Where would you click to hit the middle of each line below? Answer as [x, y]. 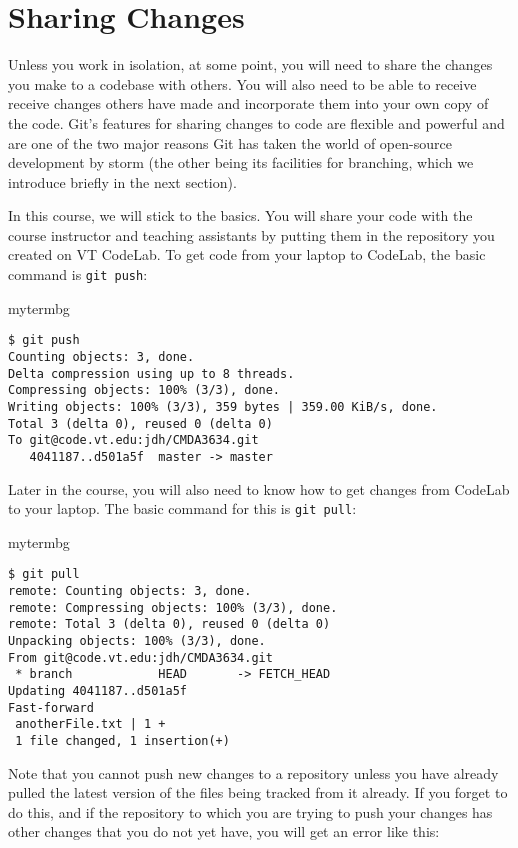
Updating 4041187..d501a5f [97, 691]
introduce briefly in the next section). [122, 181]
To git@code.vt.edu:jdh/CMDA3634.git [133, 440]
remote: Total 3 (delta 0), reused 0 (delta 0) [169, 624]
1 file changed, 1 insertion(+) [122, 740]
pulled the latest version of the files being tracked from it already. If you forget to [258, 792]
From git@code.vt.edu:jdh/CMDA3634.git [140, 657]
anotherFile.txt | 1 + [90, 724]
